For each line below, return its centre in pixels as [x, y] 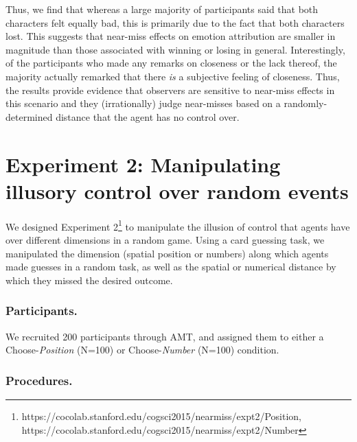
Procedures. [39, 380]
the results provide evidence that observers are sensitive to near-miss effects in [170, 90]
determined [29, 116]
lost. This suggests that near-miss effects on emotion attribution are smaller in [171, 36]
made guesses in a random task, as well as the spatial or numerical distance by [171, 267]
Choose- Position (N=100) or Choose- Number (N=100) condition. [142, 350]
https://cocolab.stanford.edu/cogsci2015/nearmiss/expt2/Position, [161, 416]
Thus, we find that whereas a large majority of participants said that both [162, 9]
